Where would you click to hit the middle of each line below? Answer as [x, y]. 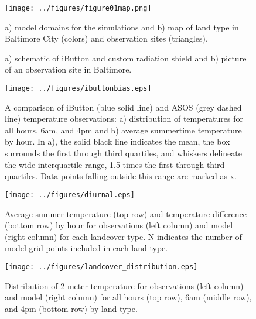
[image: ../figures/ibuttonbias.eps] [78, 89]
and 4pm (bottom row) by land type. [71, 308]
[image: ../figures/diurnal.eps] [70, 195]
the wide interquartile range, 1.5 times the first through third [115, 164]
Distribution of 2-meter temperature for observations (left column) [124, 285]
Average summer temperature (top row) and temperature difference [126, 213]
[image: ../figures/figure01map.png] [78, 8]
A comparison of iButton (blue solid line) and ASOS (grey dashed [123, 107]
